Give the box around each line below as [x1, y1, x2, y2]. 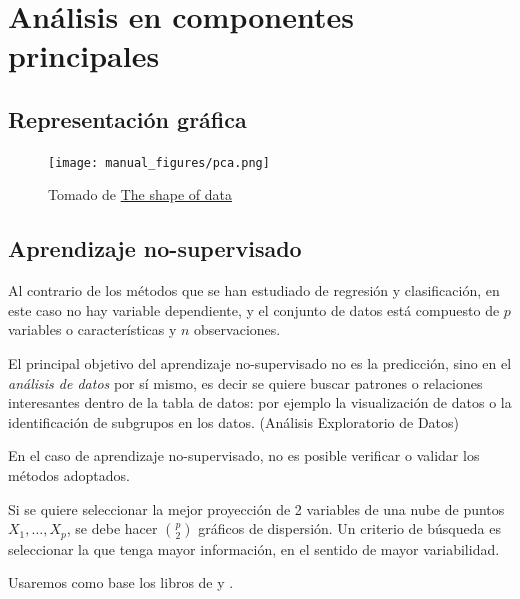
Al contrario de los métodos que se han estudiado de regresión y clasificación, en [8, 280, 500, 301]
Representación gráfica [8, 103, 247, 134]
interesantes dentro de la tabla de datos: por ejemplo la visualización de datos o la [8, 392, 512, 413]
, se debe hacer [66, 518, 158, 539]
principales [8, 35, 160, 76]
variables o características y [8, 319, 177, 340]
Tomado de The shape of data [48, 184, 233, 205]
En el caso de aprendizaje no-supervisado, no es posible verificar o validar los [8, 445, 480, 466]
